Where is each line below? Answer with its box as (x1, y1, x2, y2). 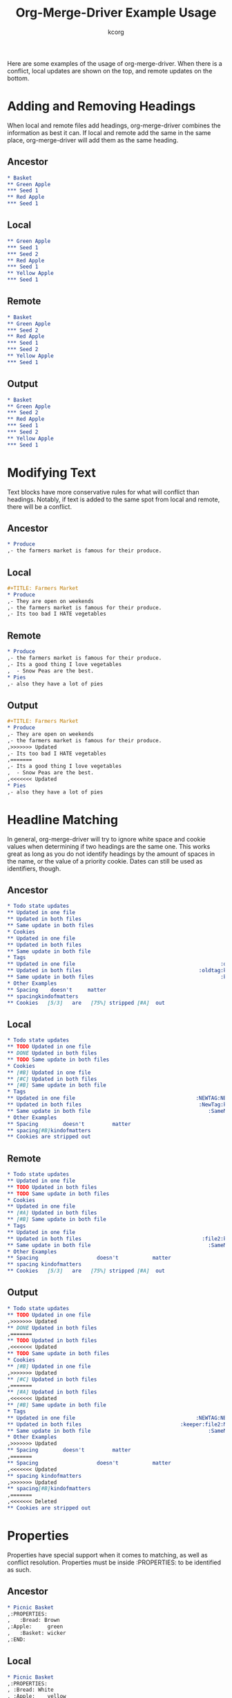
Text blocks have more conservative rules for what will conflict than (7, 488, 200, 496)
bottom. (7, 74, 30, 82)
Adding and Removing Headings (7, 98, 196, 114)
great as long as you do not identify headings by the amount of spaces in (7, 850, 215, 858)
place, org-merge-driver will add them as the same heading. (7, 136, 179, 144)
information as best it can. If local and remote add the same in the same (7, 128, 211, 136)
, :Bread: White (7, 1686, 54, 1694)
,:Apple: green (7, 1623, 64, 1630)
